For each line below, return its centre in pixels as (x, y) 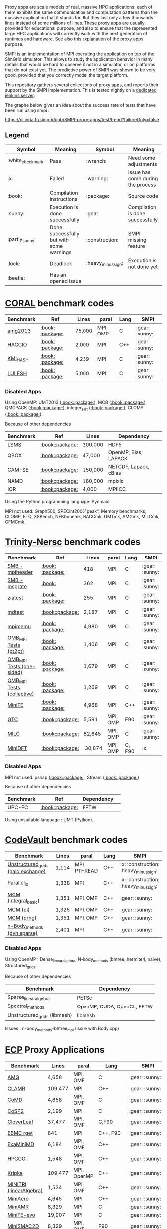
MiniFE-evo (22, 1215)
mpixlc (116, 481)
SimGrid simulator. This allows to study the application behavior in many (79, 59)
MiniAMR (18, 1207)
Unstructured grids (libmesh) (40, 1015)
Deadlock (61, 263)
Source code (143, 196)
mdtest (16, 612)
